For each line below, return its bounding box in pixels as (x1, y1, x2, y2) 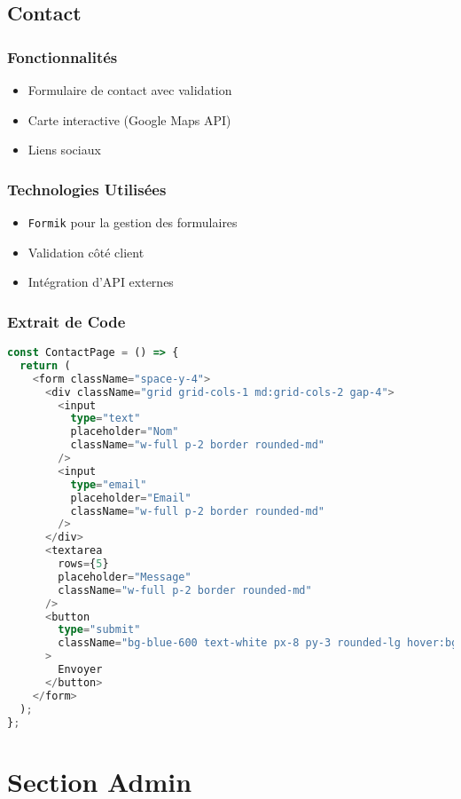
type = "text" (70, 412, 141, 425)
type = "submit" (58, 623, 141, 637)
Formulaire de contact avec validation (27, 81, 232, 99)
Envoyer (58, 663, 103, 676)
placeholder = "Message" (58, 570, 191, 583)
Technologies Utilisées (7, 178, 167, 200)
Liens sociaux (27, 140, 101, 159)
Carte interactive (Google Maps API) (27, 110, 231, 129)
